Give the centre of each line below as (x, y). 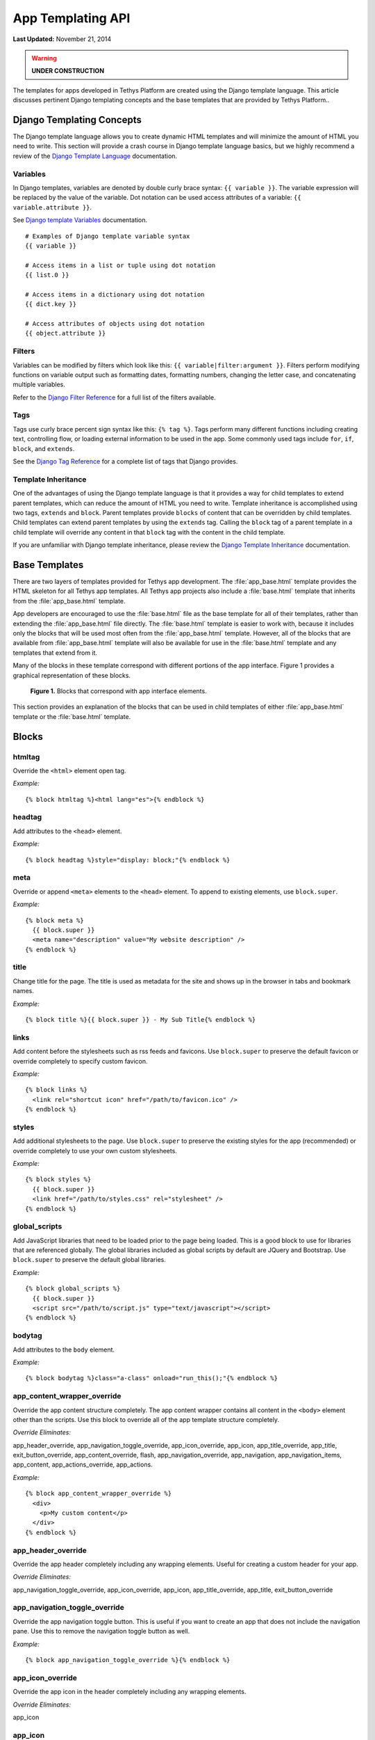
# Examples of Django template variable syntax (108, 236)
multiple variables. (39, 385)
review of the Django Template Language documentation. (95, 156)
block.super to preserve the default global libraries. (89, 1260)
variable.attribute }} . (52, 207)
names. (23, 991)
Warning (44, 58)
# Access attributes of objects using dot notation (115, 324)
